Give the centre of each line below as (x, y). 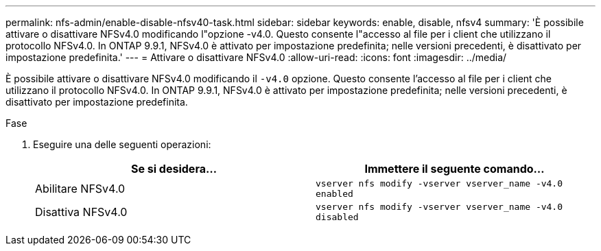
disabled (337, 217)
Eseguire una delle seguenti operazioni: (122, 144)
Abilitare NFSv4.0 (80, 189)
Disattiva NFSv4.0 (81, 212)
